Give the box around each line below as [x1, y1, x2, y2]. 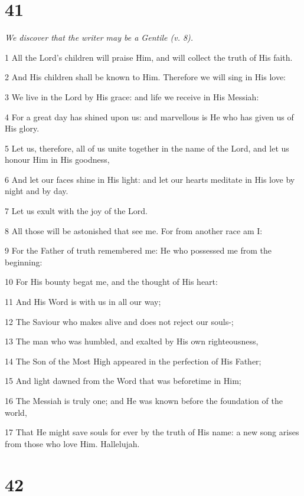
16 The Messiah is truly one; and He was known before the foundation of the [5, 395, 283, 406]
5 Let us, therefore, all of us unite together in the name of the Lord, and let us [5, 142, 289, 154]
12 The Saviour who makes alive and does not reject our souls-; [5, 315, 234, 327]
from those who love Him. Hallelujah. [5, 437, 140, 449]
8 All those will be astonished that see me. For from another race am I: [5, 224, 263, 236]
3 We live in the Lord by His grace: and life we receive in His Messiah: [5, 90, 259, 103]
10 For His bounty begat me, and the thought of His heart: [5, 275, 218, 288]
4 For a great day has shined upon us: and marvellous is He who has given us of [5, 110, 294, 123]
